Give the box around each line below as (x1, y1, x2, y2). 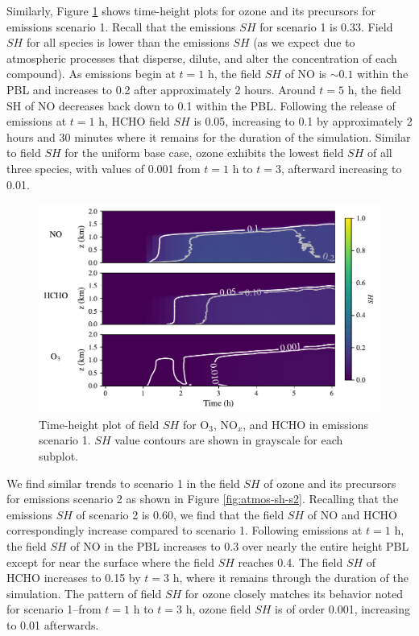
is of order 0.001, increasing (275, 601, 410, 617)
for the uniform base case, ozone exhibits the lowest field (64, 144, 344, 161)
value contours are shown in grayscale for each (114, 432, 343, 448)
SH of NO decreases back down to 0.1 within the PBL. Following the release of (6, 97, 396, 114)
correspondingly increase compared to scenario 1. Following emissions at (6, 522, 363, 539)
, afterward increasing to (280, 159, 402, 176)
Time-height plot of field (39, 415, 160, 432)
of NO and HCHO (307, 506, 397, 522)
